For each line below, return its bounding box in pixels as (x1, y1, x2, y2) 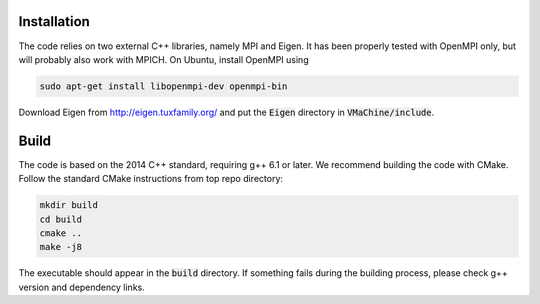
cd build (39, 213, 83, 225)
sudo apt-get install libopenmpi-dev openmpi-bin (39, 80, 288, 92)
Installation (18, 13, 90, 30)
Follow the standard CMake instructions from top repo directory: (18, 173, 284, 185)
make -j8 (39, 241, 83, 253)
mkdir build (39, 200, 99, 211)
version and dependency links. (18, 281, 145, 293)
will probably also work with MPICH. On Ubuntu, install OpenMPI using (18, 53, 309, 65)
